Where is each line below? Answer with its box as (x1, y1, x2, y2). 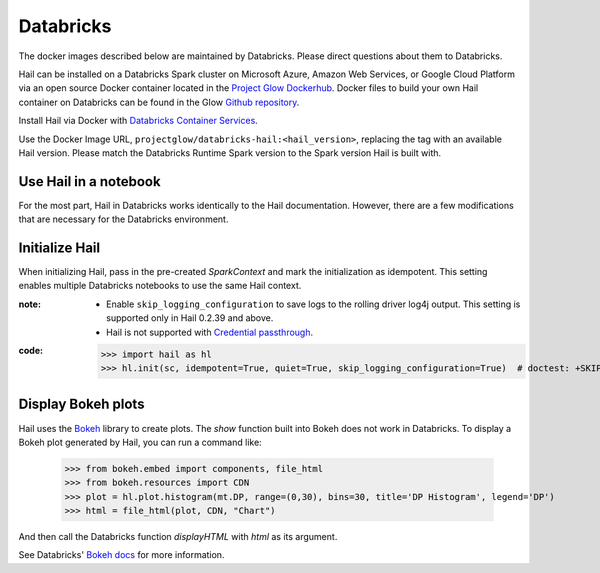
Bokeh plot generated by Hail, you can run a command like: (18, 436, 262, 448)
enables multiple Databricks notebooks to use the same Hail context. (18, 280, 302, 292)
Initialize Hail (18, 240, 100, 256)
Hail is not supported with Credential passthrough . (106, 326, 314, 338)
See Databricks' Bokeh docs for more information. (18, 549, 225, 561)
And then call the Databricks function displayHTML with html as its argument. (18, 531, 338, 543)
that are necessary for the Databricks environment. (18, 213, 229, 225)
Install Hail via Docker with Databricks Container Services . (18, 115, 259, 127)
